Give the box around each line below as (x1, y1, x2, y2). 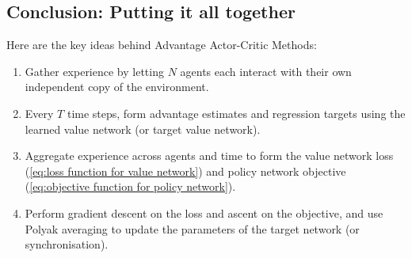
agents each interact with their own (180, 63, 352, 79)
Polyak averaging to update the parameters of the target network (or (25, 220, 360, 237)
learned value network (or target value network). (25, 120, 261, 137)
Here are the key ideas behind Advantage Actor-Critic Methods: (6, 36, 317, 53)
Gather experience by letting (25, 63, 164, 79)
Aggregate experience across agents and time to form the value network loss (25, 147, 394, 164)
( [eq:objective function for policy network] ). (25, 178, 236, 195)
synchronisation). (25, 236, 109, 252)
